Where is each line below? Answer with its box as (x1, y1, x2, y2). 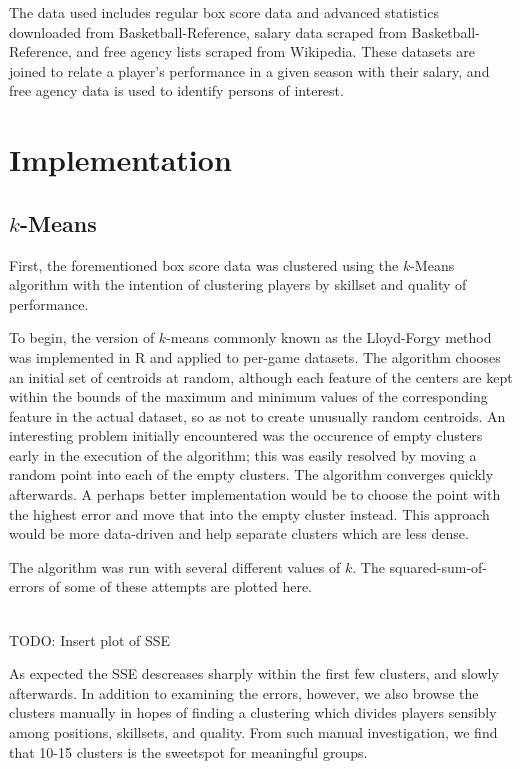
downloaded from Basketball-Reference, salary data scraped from (9, 21, 407, 42)
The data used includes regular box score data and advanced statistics (9, 2, 439, 22)
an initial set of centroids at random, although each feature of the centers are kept (9, 366, 513, 387)
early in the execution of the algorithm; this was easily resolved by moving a (9, 444, 477, 465)
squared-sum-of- (389, 556, 488, 577)
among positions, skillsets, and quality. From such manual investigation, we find (9, 722, 498, 743)
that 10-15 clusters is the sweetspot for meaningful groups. (9, 741, 368, 762)
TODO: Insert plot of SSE (9, 629, 171, 650)
